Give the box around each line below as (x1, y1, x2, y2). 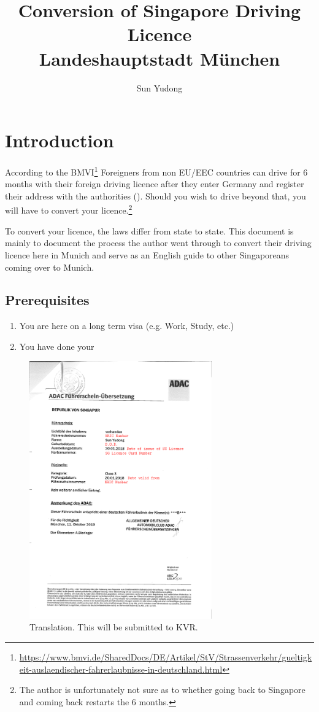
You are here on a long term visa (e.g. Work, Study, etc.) (19, 319, 234, 332)
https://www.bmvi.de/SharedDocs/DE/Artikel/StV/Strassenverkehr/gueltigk (19, 651, 312, 664)
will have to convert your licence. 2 (5, 202, 133, 217)
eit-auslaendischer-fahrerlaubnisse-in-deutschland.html (19, 662, 223, 675)
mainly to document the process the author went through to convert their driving (5, 236, 312, 249)
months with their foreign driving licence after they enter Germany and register (5, 177, 304, 190)
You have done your (19, 339, 94, 352)
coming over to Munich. (5, 260, 94, 273)
